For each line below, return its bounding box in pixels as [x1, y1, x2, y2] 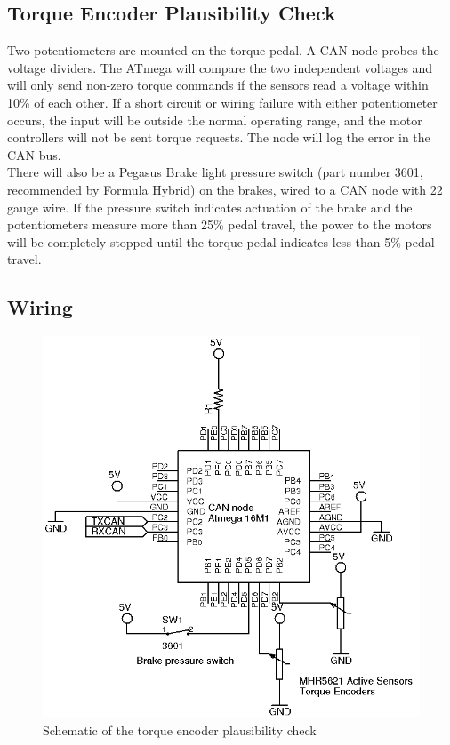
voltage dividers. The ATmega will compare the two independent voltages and [7, 58, 433, 76]
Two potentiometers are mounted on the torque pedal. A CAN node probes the [7, 41, 439, 60]
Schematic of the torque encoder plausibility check [43, 721, 317, 740]
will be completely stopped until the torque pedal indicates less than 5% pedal [7, 232, 435, 251]
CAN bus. [7, 145, 61, 164]
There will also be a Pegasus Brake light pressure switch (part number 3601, [7, 163, 423, 181]
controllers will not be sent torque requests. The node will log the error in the [7, 128, 430, 147]
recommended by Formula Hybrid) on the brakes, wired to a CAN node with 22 [7, 180, 443, 198]
